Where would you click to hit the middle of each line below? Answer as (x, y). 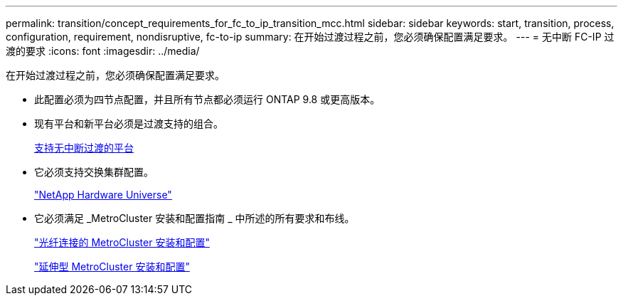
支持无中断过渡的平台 (84, 148)
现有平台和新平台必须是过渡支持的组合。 (129, 123)
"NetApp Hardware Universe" (103, 195)
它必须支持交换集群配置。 (94, 172)
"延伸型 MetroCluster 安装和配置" (112, 266)
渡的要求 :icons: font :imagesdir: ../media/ (103, 51)
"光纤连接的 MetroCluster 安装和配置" (122, 242)
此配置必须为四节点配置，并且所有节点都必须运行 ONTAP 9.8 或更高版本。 (207, 99)
